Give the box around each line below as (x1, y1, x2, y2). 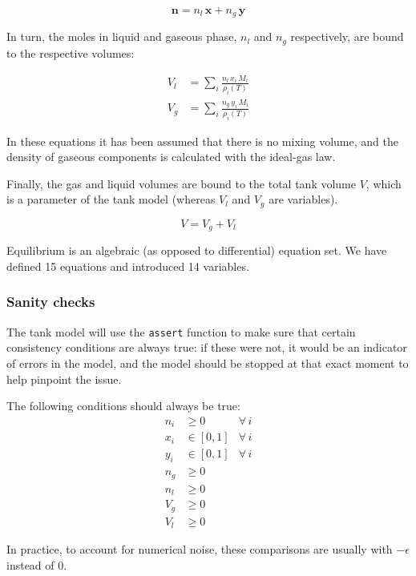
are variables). (269, 191, 338, 207)
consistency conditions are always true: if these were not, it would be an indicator (6, 339, 407, 356)
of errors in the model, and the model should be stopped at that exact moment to (6, 354, 409, 371)
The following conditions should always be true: (6, 397, 240, 414)
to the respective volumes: (6, 44, 135, 61)
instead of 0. (6, 556, 67, 573)
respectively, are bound (290, 28, 404, 45)
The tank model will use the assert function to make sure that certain (6, 323, 356, 340)
